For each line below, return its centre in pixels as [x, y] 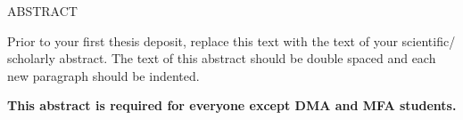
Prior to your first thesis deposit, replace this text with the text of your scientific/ [231, 40]
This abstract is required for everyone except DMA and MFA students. [232, 105]
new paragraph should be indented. [103, 75]
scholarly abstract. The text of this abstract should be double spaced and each [222, 58]
